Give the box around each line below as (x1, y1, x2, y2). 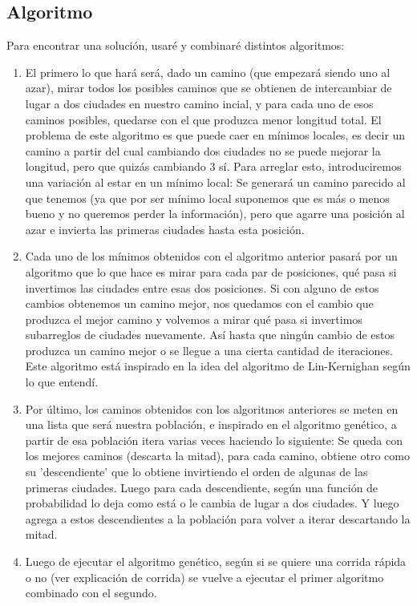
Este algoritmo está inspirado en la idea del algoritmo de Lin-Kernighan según (25, 358, 411, 374)
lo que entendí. (25, 374, 99, 390)
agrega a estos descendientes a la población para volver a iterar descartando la (25, 510, 411, 527)
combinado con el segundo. (25, 584, 157, 601)
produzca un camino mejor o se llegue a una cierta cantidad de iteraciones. (25, 341, 393, 358)
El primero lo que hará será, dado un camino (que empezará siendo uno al (25, 63, 391, 80)
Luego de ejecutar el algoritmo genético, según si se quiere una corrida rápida (25, 553, 407, 570)
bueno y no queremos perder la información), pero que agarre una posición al (25, 205, 405, 222)
